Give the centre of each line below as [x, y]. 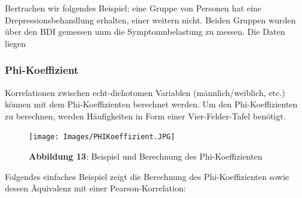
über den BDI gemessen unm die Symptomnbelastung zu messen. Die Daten [145, 31]
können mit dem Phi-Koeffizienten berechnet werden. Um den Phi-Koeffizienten [151, 104]
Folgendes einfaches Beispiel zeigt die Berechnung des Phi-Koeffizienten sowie [147, 176]
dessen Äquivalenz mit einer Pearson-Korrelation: [95, 188]
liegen [15, 43]
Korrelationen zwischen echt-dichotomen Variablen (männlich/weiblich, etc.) [145, 92]
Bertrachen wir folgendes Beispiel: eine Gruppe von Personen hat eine [133, 8]
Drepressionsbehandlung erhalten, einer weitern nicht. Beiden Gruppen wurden [150, 19]
